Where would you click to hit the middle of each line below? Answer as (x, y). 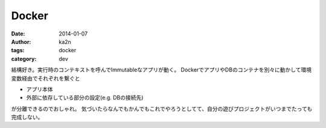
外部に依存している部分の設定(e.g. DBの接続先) (85, 98)
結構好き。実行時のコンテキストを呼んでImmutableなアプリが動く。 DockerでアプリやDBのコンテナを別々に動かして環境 (161, 70)
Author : (21, 41)
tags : (18, 50)
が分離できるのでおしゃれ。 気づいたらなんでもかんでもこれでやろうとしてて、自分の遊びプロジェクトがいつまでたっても (162, 109)
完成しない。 (27, 117)
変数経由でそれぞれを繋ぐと (46, 78)
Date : (18, 34)
